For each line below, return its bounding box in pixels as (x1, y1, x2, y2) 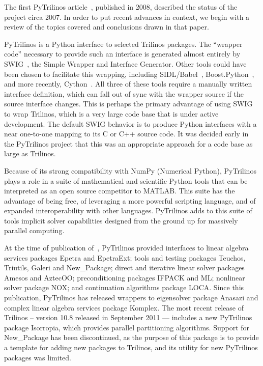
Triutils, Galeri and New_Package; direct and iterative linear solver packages (4, 262, 245, 273)
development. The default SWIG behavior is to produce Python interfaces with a (4, 118, 257, 129)
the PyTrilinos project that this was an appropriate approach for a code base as (4, 138, 253, 149)
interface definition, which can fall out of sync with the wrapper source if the (4, 88, 244, 99)
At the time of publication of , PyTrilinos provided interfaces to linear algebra (4, 242, 249, 253)
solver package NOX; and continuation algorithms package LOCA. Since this (4, 282, 244, 293)
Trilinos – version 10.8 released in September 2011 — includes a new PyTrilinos (4, 312, 252, 323)
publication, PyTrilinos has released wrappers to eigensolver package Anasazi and (4, 292, 258, 303)
